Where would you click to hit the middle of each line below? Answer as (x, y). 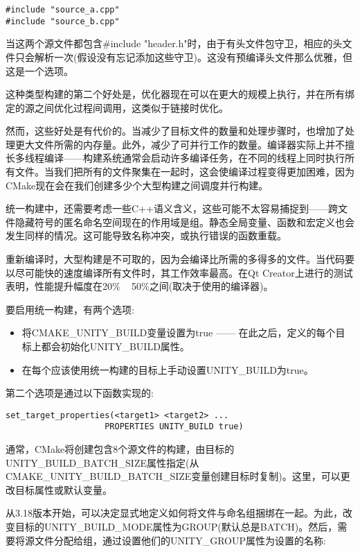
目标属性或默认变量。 (63, 489)
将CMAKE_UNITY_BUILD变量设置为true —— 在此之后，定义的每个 (179, 333)
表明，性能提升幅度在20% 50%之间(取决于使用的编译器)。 (139, 286)
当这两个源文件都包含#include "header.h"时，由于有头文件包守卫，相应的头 (174, 43)
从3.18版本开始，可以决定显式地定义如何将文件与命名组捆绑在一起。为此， (174, 513)
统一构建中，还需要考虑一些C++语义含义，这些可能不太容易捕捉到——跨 (172, 208)
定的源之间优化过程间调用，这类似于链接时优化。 (117, 107)
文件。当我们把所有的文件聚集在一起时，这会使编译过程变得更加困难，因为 (184, 172)
